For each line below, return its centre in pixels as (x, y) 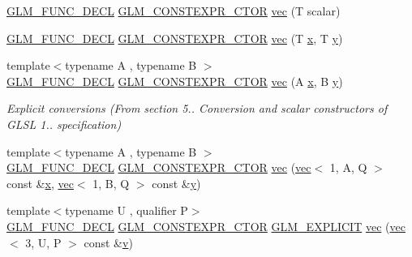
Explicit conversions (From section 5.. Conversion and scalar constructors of (197, 108)
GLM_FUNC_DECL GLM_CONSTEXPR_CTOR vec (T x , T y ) (175, 38)
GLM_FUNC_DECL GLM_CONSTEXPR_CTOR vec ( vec (159, 167)
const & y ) (176, 183)
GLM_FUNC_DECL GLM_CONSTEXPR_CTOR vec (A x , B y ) (175, 81)
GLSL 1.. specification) (64, 124)
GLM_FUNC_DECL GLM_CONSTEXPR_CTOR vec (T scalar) (174, 11)
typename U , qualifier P (127, 210)
